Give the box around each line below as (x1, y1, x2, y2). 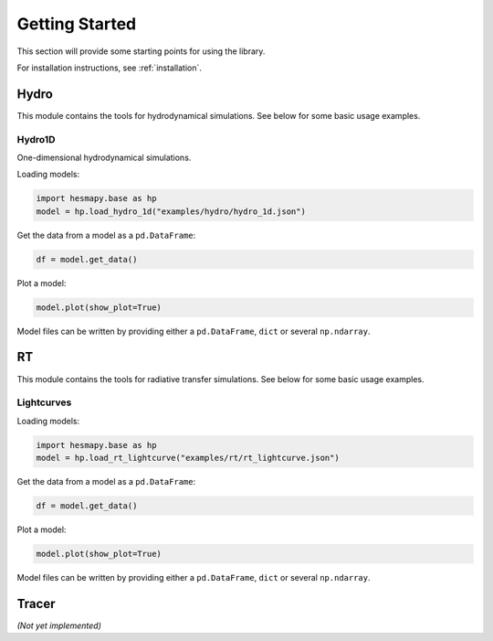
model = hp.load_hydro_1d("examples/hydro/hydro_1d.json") (36, 206, 306, 217)
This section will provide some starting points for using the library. (16, 46, 266, 57)
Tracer (16, 595, 56, 612)
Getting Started (16, 14, 137, 34)
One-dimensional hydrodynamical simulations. (16, 152, 192, 163)
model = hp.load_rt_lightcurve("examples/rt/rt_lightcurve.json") (36, 453, 340, 464)
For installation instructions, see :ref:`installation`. (16, 62, 203, 73)
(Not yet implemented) (16, 620, 102, 631)
